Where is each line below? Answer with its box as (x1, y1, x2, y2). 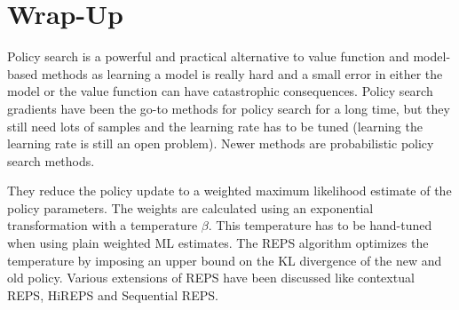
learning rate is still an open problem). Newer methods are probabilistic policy (7, 134, 434, 153)
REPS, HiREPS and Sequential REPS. (7, 285, 218, 304)
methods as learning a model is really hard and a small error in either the (41, 64, 443, 83)
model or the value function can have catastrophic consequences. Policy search (7, 82, 433, 100)
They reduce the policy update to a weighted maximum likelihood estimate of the (7, 181, 452, 200)
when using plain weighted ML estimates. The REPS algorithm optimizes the (7, 234, 429, 252)
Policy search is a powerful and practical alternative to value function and (7, 47, 409, 66)
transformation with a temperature (7, 216, 198, 234)
